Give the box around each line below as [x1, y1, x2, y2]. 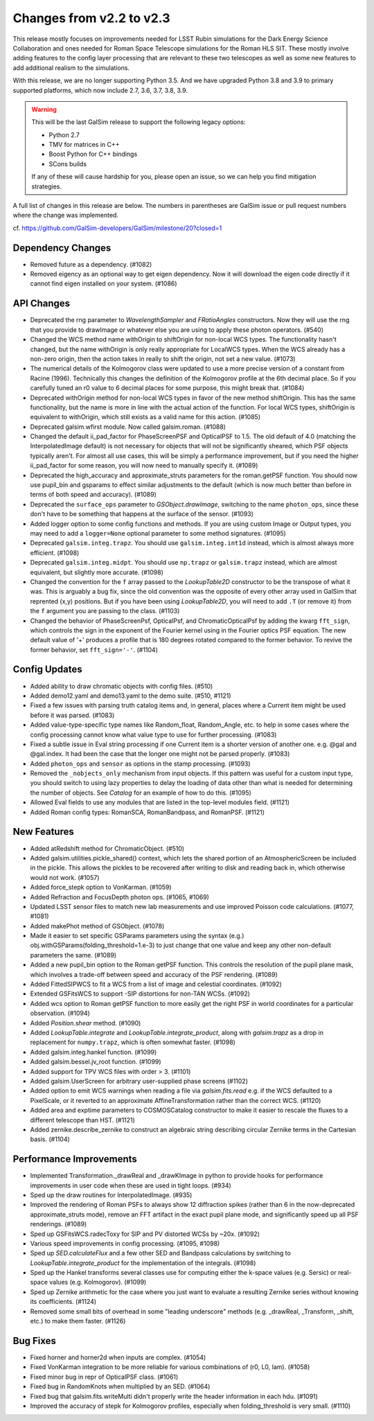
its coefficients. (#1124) [30, 1298, 97, 1306]
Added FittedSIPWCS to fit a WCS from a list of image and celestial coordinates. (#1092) [30, 980, 282, 989]
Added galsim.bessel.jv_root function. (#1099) [30, 1057, 162, 1066]
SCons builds [48, 159, 87, 168]
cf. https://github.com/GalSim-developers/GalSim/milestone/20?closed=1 [12, 224, 222, 232]
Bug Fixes [12, 1334, 57, 1347]
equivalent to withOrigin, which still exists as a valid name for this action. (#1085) [30, 413, 261, 421]
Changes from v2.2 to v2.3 [12, 10, 170, 26]
